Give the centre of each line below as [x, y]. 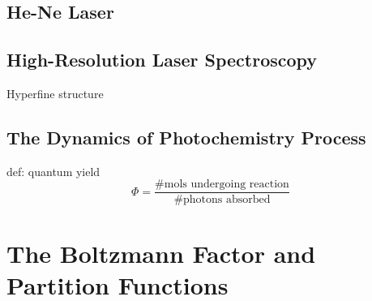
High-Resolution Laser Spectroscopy [162, 60]
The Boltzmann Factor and [161, 253]
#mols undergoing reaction [222, 185]
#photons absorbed [222, 200]
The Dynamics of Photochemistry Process [186, 137]
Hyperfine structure [55, 93]
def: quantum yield [53, 171]
